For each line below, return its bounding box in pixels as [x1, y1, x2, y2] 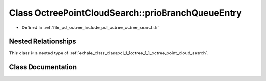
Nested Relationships [9, 37, 76, 46]
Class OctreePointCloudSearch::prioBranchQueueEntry [9, 7, 242, 18]
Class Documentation [9, 63, 77, 71]
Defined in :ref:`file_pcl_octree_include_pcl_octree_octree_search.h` [21, 25, 159, 30]
